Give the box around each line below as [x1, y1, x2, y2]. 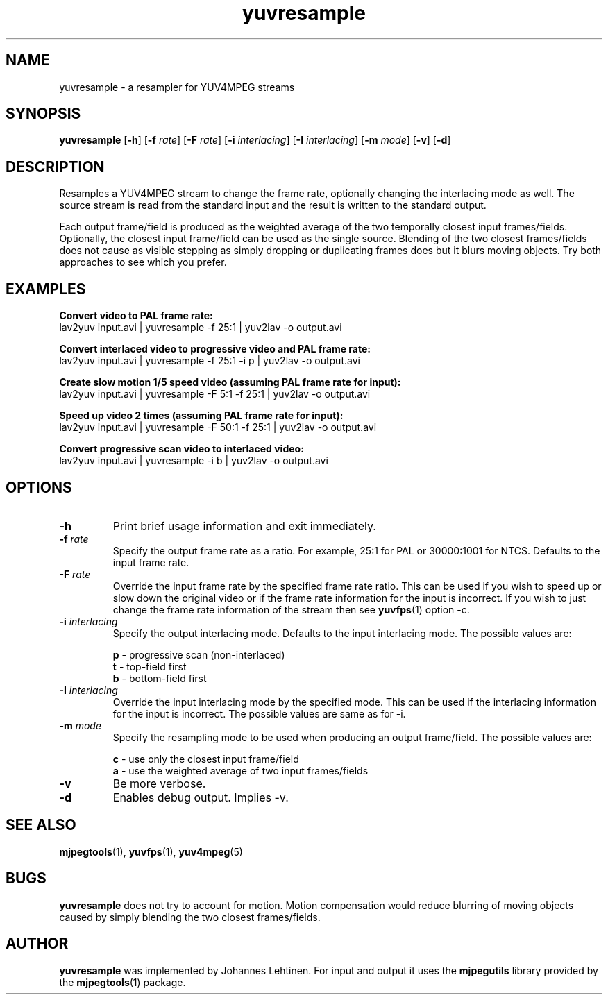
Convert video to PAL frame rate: [59, 310, 213, 322]
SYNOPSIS [6, 105, 81, 123]
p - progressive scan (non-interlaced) [112, 648, 285, 661]
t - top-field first [112, 660, 187, 672]
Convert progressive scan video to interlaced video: [59, 443, 304, 455]
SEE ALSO [6, 816, 76, 834]
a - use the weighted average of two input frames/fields [112, 764, 369, 777]
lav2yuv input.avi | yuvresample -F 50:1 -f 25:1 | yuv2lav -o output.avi [59, 421, 377, 434]
